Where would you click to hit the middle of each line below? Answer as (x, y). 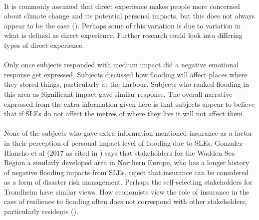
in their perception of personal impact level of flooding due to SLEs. (108, 142)
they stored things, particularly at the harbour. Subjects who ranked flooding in (127, 84)
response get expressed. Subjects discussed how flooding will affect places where (126, 74)
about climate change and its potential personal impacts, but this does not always (129, 16)
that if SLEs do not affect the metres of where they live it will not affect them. (125, 113)
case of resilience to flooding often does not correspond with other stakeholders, (126, 201)
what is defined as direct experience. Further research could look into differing (123, 35)
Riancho (16, 152)
